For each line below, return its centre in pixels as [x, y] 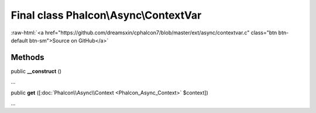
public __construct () [36, 71]
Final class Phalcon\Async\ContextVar [106, 15]
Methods [28, 57]
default [20, 40]
